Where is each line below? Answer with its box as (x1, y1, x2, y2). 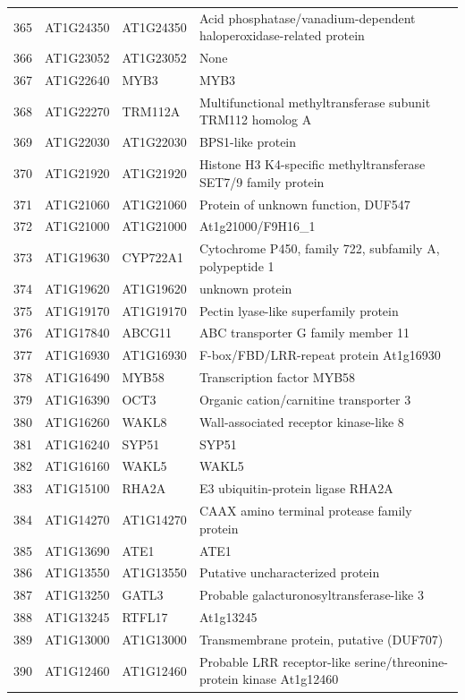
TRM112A (122, 101, 181, 120)
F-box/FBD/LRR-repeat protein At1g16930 (199, 346, 441, 364)
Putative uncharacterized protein (199, 563, 380, 582)
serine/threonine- (354, 652, 448, 670)
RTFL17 (122, 608, 168, 627)
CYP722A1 (122, 248, 184, 267)
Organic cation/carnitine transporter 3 (199, 389, 411, 408)
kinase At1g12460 (242, 670, 339, 688)
